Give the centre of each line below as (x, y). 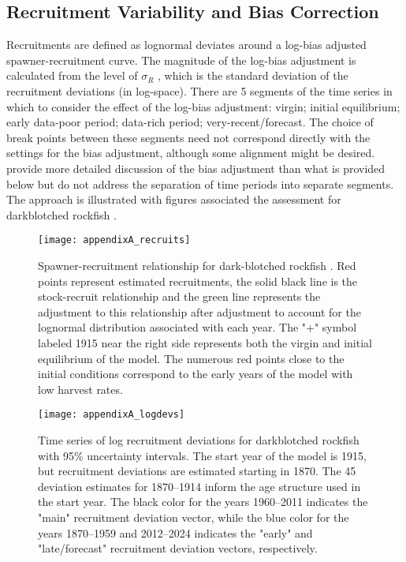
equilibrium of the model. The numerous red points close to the (191, 358)
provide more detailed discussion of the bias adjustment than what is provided (196, 168)
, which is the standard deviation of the (253, 75)
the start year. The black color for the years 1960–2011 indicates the (203, 502)
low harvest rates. (80, 389)
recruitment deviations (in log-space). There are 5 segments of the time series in (199, 90)
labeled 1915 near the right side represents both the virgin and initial (205, 342)
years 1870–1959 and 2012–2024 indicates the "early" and (175, 532)
